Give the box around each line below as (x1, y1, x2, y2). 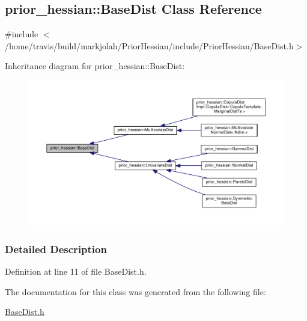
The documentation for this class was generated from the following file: (5, 285, 266, 298)
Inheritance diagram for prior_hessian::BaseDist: (5, 60, 185, 72)
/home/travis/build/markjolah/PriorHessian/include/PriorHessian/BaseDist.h (5, 39, 294, 52)
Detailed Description (5, 241, 107, 256)
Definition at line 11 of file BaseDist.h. (5, 265, 147, 278)
